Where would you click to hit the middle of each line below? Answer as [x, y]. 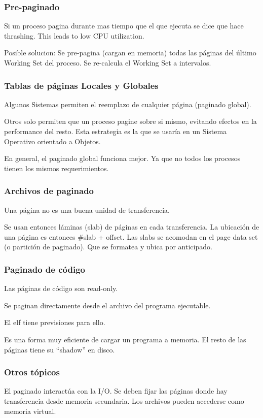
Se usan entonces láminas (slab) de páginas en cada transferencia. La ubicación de [132, 227]
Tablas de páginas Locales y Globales [81, 85]
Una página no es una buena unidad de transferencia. [87, 210]
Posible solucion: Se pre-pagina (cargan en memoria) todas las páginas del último [130, 53]
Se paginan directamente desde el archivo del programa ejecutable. [107, 305]
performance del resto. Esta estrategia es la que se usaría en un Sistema [116, 131]
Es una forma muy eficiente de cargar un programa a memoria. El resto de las [125, 339]
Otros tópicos [32, 372]
